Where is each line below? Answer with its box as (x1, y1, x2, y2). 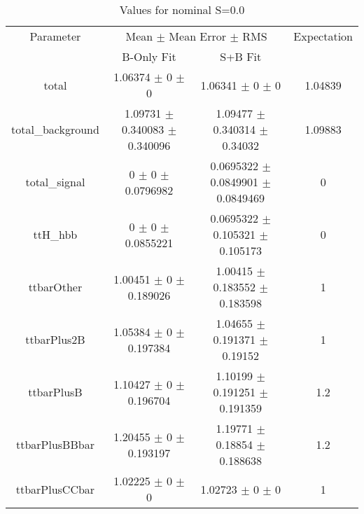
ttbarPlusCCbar (15, 480, 95, 497)
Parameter (29, 28, 81, 44)
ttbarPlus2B (25, 331, 85, 347)
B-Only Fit (122, 48, 176, 64)
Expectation (293, 28, 353, 44)
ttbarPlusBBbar (15, 436, 94, 452)
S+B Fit (220, 48, 262, 64)
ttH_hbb (33, 226, 78, 242)
